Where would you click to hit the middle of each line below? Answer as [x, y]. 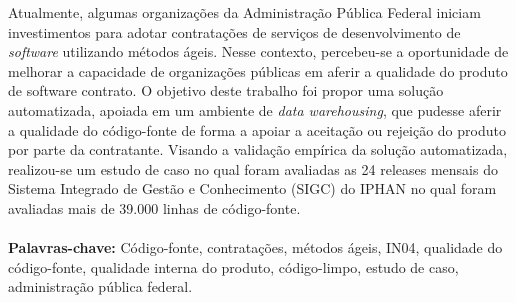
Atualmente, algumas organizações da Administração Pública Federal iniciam [244, 12]
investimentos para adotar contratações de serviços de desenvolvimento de [234, 31]
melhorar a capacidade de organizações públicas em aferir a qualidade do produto [258, 70]
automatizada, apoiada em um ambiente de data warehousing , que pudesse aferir [255, 109]
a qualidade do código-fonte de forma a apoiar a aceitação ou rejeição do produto [257, 129]
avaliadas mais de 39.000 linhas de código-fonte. [154, 207]
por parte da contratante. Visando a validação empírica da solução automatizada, [258, 149]
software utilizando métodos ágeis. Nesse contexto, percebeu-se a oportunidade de [258, 51]
